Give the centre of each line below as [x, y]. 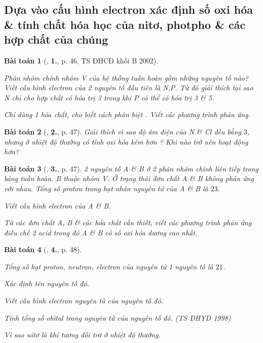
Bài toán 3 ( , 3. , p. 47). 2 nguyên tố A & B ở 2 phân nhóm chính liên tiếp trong [131, 168]
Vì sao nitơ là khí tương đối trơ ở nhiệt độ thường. [82, 335]
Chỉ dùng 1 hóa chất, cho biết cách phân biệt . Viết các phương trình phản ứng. [127, 114]
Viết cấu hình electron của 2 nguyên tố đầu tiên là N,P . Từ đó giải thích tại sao [129, 88]
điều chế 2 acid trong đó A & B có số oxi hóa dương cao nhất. [101, 232]
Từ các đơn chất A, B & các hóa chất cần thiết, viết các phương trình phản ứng [128, 222]
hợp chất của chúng [56, 39]
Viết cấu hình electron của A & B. [58, 205]
